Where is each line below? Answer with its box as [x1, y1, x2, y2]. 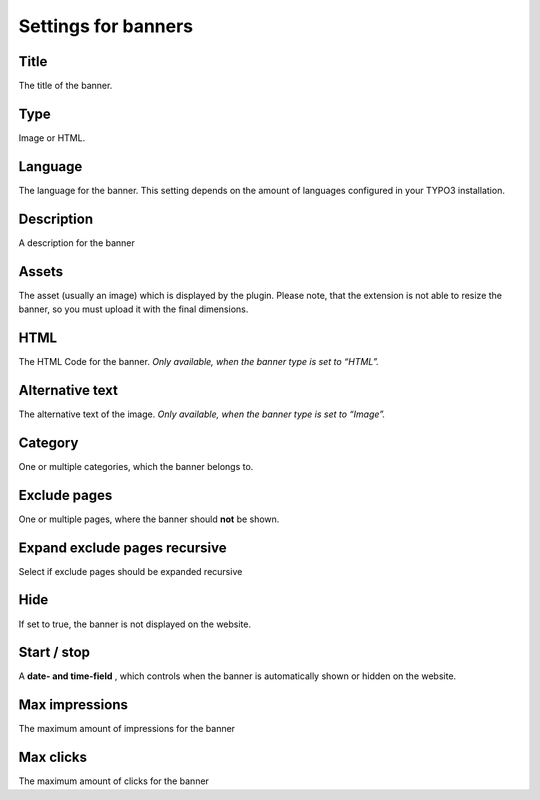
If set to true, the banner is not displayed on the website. [18, 618, 252, 630]
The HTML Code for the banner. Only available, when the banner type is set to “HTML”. [18, 355, 380, 367]
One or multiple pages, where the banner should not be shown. [18, 513, 280, 525]
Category [18, 434, 79, 451]
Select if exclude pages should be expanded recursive [18, 565, 243, 577]
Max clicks [18, 749, 87, 766]
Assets [18, 263, 64, 280]
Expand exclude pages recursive [18, 539, 227, 556]
